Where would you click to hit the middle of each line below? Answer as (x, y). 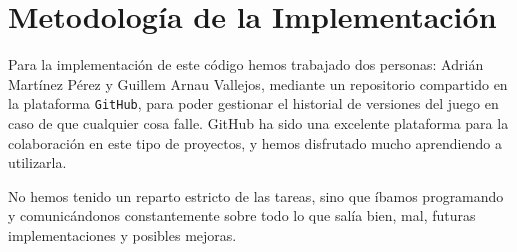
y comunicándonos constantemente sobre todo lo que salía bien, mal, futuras (242, 215)
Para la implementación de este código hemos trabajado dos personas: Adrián (246, 64)
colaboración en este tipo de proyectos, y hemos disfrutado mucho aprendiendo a (255, 142)
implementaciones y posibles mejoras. (122, 234)
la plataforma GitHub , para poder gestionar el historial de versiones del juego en (253, 103)
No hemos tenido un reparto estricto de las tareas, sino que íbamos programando (256, 195)
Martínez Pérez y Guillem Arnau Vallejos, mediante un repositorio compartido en (258, 83)
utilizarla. (37, 162)
